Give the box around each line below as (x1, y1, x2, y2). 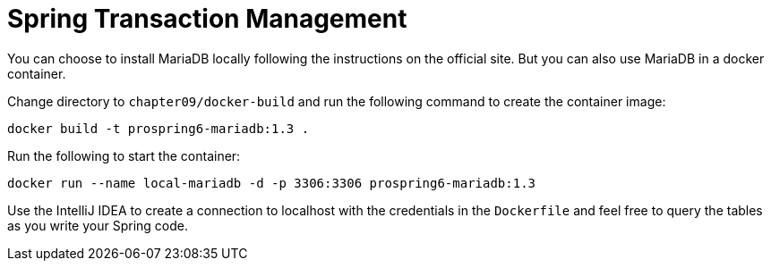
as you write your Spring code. (7, 217, 188, 233)
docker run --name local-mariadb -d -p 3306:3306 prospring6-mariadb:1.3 (7, 175, 536, 190)
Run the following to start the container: (7, 147, 241, 163)
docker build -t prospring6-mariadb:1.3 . (7, 121, 310, 136)
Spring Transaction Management (7, 4, 407, 34)
